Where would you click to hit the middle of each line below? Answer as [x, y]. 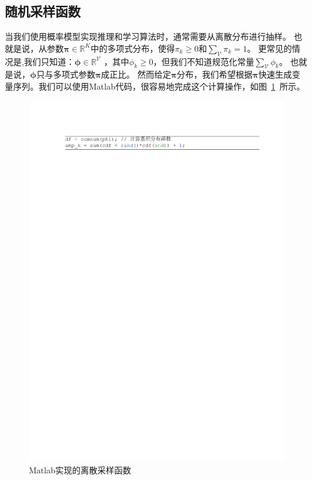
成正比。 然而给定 [136, 74]
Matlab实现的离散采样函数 [80, 469]
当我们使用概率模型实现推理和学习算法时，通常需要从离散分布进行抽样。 [148, 36]
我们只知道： [49, 61]
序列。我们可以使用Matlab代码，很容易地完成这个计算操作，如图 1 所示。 [159, 86]
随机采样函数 [43, 11]
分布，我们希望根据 [215, 74]
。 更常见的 [269, 48]
